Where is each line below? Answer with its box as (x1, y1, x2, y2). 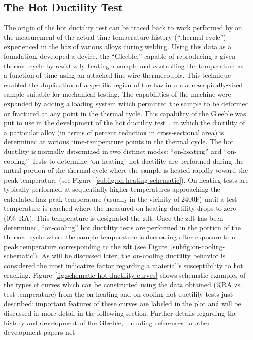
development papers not (4, 327, 75, 337)
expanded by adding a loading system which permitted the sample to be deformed (4, 98, 249, 108)
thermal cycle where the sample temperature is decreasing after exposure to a (4, 232, 235, 242)
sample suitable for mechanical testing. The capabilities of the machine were (4, 89, 231, 99)
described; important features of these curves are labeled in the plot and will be (4, 298, 241, 308)
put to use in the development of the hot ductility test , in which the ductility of (4, 118, 245, 128)
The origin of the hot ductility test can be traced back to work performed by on (4, 22, 242, 33)
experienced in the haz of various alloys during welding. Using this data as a (4, 41, 232, 51)
